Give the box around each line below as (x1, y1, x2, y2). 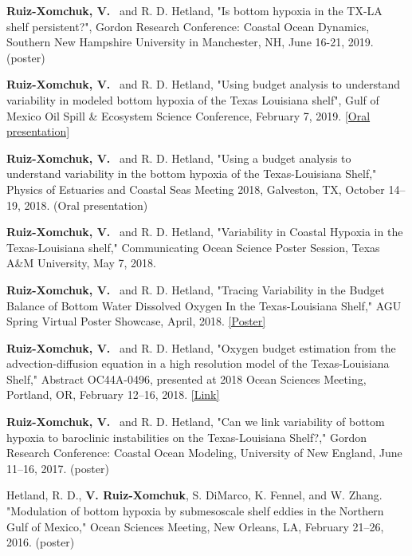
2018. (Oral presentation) (24, 196, 148, 213)
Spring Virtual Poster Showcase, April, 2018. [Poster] (6, 313, 266, 329)
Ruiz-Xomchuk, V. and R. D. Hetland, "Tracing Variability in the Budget (6, 281, 385, 298)
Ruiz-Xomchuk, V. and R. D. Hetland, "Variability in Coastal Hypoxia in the (6, 223, 403, 240)
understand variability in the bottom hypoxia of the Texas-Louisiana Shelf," (6, 165, 377, 182)
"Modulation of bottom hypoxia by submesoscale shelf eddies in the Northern (6, 503, 384, 519)
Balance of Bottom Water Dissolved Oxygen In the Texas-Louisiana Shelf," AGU (6, 297, 402, 313)
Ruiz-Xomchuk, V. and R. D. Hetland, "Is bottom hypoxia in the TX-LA (6, 2, 383, 18)
